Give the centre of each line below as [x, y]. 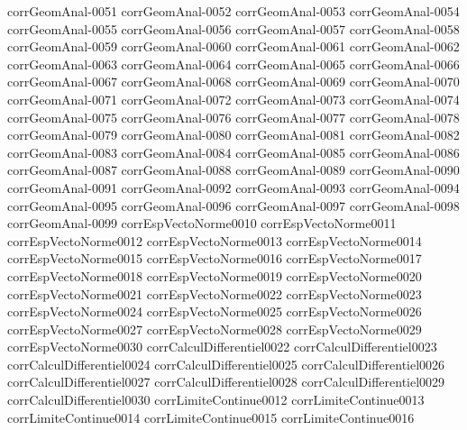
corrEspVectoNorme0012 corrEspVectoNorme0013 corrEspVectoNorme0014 [215, 240]
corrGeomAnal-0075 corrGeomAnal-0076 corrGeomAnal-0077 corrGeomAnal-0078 [233, 117]
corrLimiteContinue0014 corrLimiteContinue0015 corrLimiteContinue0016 [211, 417]
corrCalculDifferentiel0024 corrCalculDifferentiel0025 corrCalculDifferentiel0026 [226, 364]
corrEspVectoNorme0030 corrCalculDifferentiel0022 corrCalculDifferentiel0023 [222, 347]
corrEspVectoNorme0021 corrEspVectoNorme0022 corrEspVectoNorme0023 [215, 293]
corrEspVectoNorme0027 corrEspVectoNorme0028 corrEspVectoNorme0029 [215, 329]
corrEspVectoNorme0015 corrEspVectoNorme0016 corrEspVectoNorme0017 [215, 258]
